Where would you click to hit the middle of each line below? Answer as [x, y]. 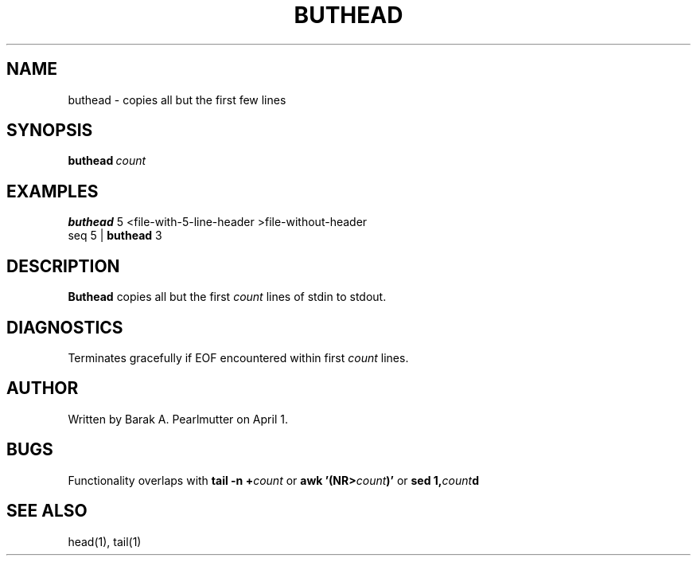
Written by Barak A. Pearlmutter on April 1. [178, 419]
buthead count [107, 161]
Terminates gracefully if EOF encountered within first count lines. [238, 357]
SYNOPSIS [50, 131]
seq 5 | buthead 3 [115, 236]
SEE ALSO [47, 511]
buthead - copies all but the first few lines [177, 100]
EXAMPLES [53, 191]
